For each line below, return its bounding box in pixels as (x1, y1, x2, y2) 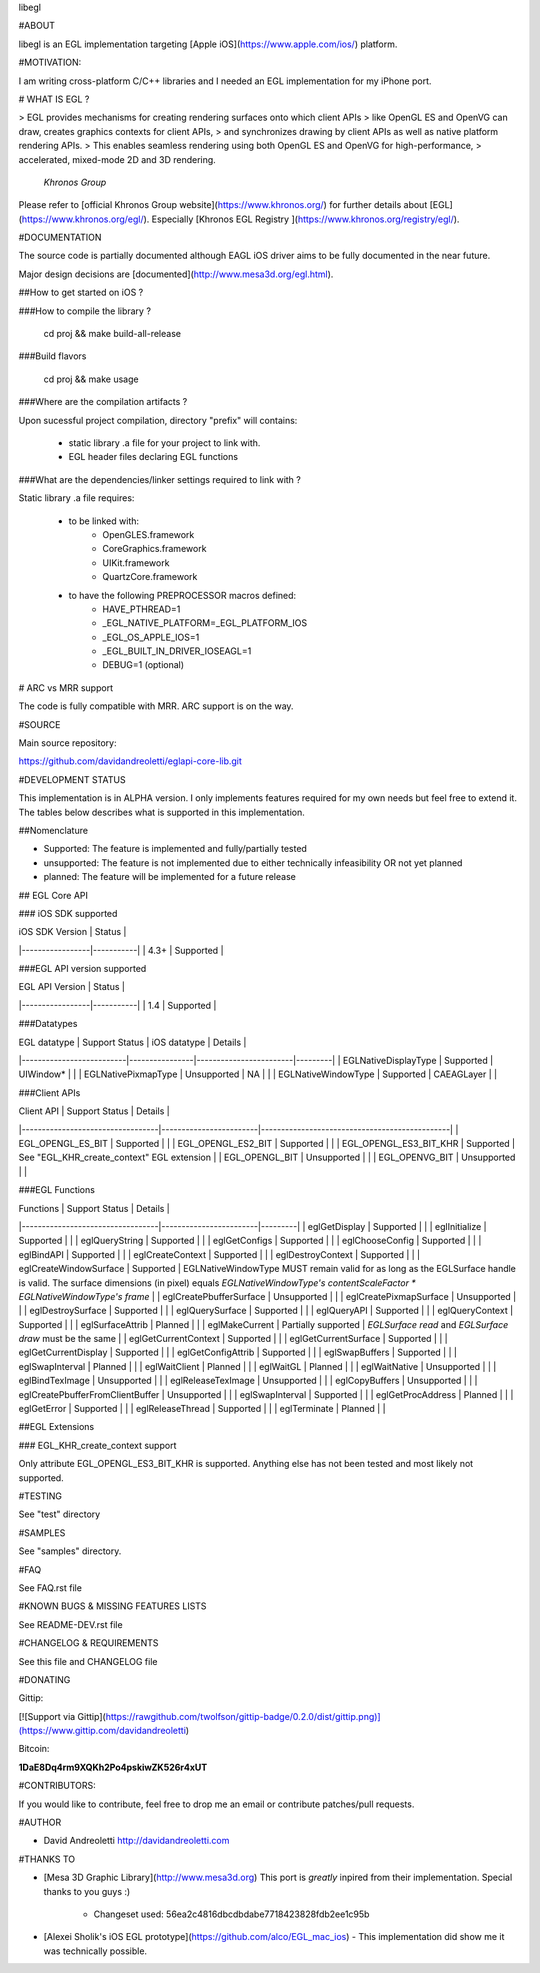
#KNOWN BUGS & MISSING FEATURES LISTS (18, 1600, 207, 1612)
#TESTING (18, 1490, 63, 1502)
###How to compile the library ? (18, 305, 152, 317)
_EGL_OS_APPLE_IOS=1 (102, 631, 200, 643)
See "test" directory (18, 1508, 101, 1520)
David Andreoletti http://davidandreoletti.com (43, 1835, 230, 1847)
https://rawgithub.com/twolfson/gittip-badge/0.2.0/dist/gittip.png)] (105, 1710, 381, 1722)
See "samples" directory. (18, 1545, 122, 1557)
